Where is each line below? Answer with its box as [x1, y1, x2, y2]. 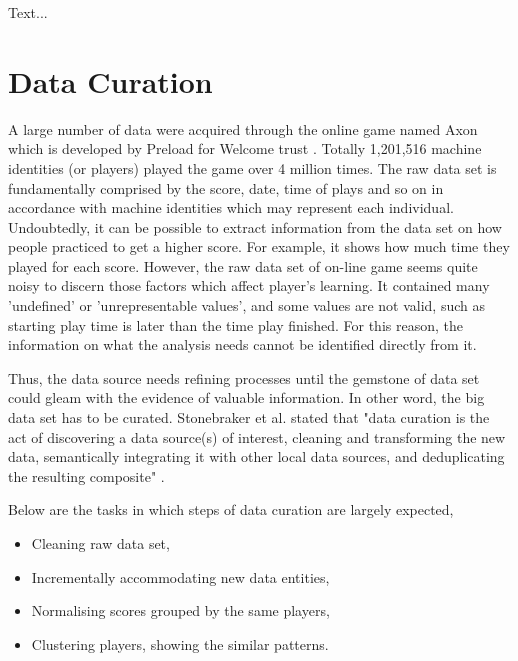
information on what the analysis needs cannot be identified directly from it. [8, 334, 477, 355]
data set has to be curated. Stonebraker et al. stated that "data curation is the [8, 407, 490, 428]
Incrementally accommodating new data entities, [31, 566, 330, 587]
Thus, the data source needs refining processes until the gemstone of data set [8, 367, 480, 388]
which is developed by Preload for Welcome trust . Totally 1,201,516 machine [8, 138, 482, 159]
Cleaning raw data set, [31, 533, 170, 553]
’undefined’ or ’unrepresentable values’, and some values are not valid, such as [8, 295, 486, 316]
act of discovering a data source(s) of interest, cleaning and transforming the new [8, 426, 506, 447]
